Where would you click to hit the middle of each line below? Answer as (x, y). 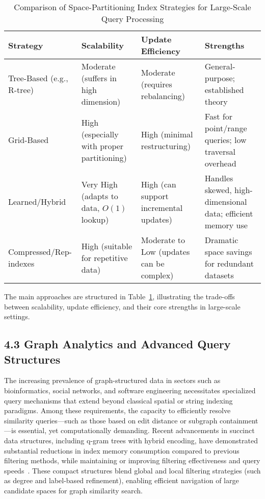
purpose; (220, 78)
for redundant (229, 263)
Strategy (26, 45)
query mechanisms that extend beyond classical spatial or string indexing (118, 400)
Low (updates (165, 252)
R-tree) (21, 90)
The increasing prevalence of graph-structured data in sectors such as (112, 380)
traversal (220, 151)
